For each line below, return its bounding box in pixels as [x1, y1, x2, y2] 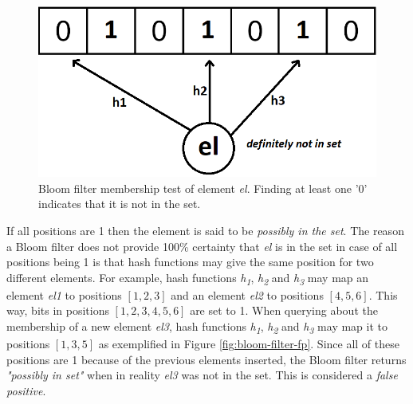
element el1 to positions [6, 286, 122, 303]
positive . [6, 382, 46, 398]
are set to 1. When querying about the [190, 302, 378, 319]
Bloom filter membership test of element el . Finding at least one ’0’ [38, 179, 368, 196]
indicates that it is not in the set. [38, 195, 201, 212]
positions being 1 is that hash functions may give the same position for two [6, 253, 374, 270]
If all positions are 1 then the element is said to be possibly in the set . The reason [6, 222, 404, 238]
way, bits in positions [6, 302, 109, 319]
